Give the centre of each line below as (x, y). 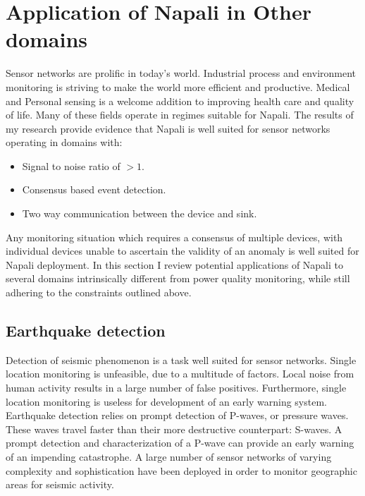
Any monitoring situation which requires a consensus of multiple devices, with (174, 237)
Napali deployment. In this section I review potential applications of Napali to (175, 264)
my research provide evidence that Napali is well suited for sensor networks (168, 128)
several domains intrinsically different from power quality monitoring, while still (178, 278)
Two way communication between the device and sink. (140, 213)
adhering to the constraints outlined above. (99, 292)
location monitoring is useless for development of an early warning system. (166, 401)
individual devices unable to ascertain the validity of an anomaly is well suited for (182, 251)
